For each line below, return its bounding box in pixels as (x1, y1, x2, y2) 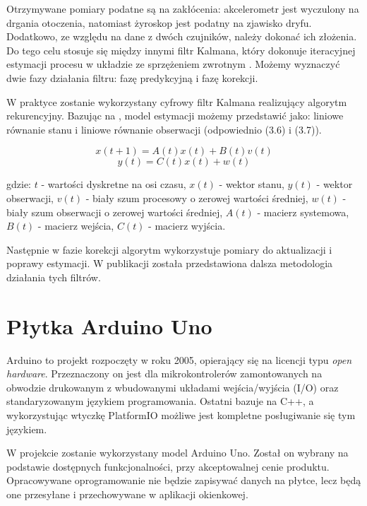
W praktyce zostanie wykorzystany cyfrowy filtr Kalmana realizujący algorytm (6, 94, 347, 109)
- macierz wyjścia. (148, 218, 226, 233)
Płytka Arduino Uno (6, 311, 212, 340)
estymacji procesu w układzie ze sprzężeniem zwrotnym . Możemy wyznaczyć (6, 57, 340, 71)
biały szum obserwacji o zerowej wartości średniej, (6, 204, 223, 219)
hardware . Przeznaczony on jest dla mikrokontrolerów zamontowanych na (6, 366, 323, 381)
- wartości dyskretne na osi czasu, (41, 177, 186, 192)
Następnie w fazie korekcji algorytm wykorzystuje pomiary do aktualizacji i (6, 242, 332, 257)
